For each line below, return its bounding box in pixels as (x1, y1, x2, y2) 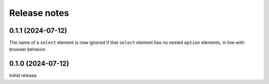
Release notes (9, 7, 69, 18)
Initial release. (9, 73, 38, 79)
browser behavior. (9, 46, 47, 52)
